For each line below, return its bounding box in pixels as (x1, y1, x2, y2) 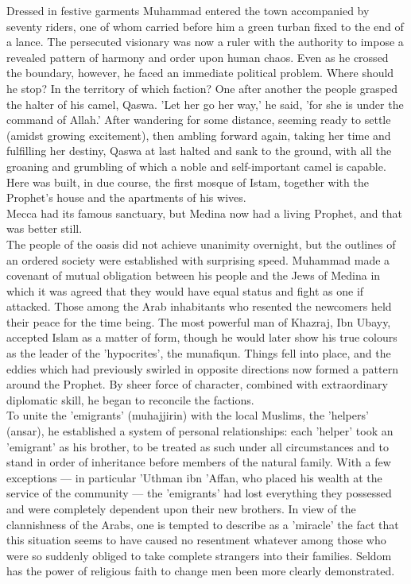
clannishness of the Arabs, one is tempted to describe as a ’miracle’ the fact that (6, 516, 399, 532)
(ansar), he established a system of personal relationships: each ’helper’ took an (6, 423, 394, 439)
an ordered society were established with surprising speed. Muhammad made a (6, 251, 390, 268)
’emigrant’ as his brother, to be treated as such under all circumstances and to (6, 438, 389, 454)
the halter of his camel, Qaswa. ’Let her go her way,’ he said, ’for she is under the (6, 95, 404, 112)
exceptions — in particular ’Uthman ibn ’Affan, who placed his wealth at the (6, 469, 382, 485)
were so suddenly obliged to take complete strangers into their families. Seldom (6, 547, 392, 563)
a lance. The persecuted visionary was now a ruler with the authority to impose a (6, 33, 404, 50)
